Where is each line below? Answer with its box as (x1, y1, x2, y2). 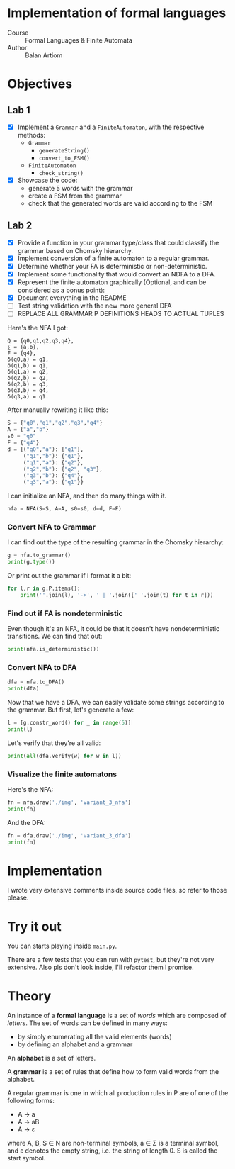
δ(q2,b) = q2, (7, 374, 50, 382)
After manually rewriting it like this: (7, 405, 108, 414)
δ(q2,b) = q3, (7, 381, 50, 388)
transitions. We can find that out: (7, 632, 103, 641)
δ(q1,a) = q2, (7, 369, 50, 376)
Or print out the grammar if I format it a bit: (7, 571, 132, 580)
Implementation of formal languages (7, 5, 227, 21)
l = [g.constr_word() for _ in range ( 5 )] (7, 720, 132, 727)
